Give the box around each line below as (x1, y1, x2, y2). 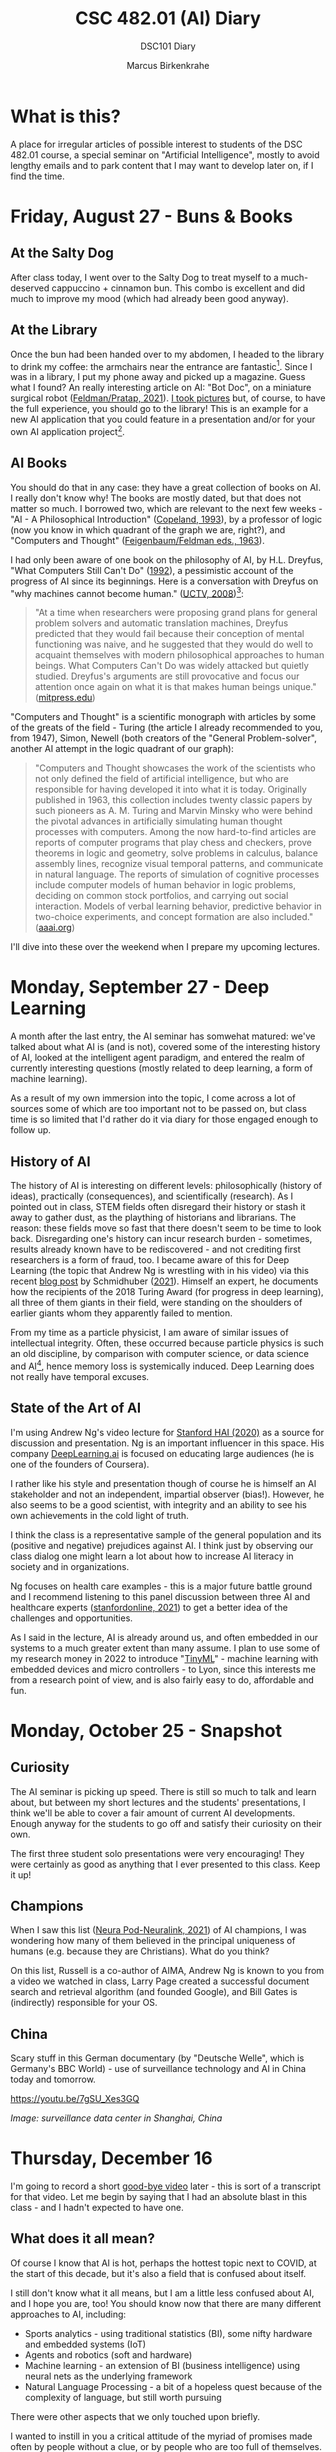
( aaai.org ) (34, 922, 76, 934)
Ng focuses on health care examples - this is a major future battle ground (10, 1580, 313, 1592)
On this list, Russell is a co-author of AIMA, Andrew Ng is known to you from (10, 1965, 325, 1977)
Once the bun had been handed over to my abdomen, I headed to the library (10, 348, 325, 360)
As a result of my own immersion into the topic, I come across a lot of (10, 1092, 296, 1104)
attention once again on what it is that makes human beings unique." (34, 681, 317, 693)
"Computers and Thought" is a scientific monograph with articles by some (10, 711, 317, 723)
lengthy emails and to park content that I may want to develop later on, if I (10, 159, 314, 171)
